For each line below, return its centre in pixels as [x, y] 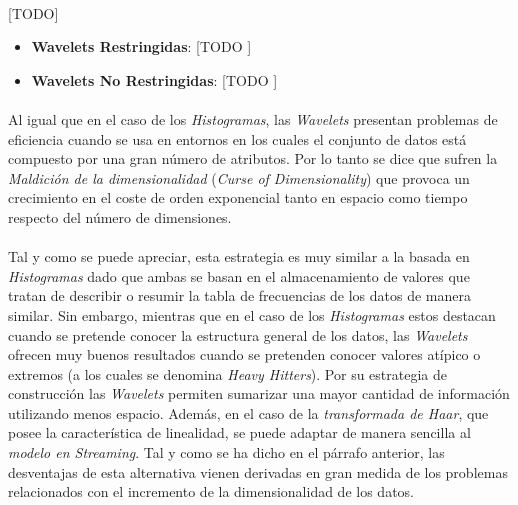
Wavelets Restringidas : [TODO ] [141, 46]
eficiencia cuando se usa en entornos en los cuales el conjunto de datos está [237, 138]
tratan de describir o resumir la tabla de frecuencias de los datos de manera [240, 295]
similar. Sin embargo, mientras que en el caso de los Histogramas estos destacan [252, 314]
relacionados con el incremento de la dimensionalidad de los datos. [211, 491]
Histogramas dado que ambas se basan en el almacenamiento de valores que [239, 275]
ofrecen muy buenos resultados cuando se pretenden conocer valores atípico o [244, 354]
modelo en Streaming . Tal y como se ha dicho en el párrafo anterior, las [226, 452]
